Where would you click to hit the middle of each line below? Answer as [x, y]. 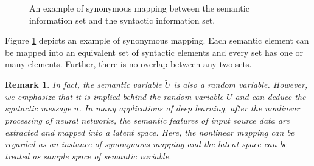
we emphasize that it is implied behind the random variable [114, 96]
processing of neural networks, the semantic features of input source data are [147, 120]
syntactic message [38, 108]
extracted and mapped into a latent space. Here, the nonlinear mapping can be [150, 132]
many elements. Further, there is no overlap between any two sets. [128, 64]
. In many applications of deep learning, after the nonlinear [189, 108]
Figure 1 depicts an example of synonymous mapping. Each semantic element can [157, 40]
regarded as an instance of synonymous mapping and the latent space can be [146, 144]
